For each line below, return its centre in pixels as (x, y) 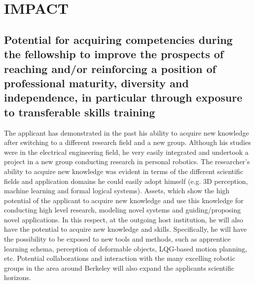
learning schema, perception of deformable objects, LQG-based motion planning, (126, 248)
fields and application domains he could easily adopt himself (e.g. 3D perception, (126, 181)
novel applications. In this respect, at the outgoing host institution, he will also (124, 219)
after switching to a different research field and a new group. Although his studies (127, 142)
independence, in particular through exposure (123, 97)
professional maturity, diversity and (96, 83)
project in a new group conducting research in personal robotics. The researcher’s (127, 161)
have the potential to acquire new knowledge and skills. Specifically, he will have (126, 229)
